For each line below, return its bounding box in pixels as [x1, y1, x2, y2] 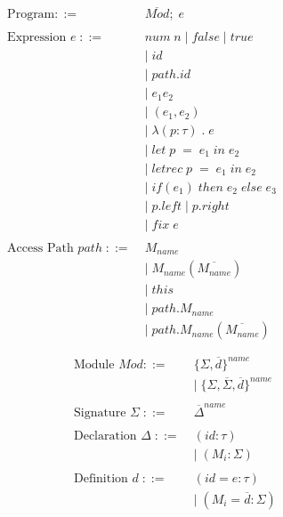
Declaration [73, 429, 137, 442]
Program [7, 8, 55, 21]
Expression [7, 31, 67, 44]
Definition [73, 472, 128, 485]
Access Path [7, 241, 74, 254]
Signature [73, 406, 126, 419]
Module [73, 358, 115, 371]
